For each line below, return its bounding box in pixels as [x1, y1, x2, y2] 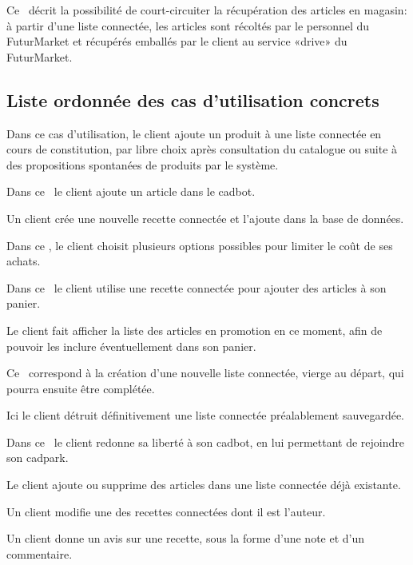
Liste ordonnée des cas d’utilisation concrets [6, 87, 379, 112]
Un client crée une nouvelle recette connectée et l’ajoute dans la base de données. [6, 209, 404, 226]
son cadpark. [6, 449, 69, 466]
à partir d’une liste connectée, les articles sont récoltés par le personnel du [6, 17, 370, 34]
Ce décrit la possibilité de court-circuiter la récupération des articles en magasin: [6, 2, 407, 18]
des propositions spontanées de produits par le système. [6, 156, 279, 173]
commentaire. [6, 545, 73, 562]
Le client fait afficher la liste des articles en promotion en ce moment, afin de [6, 321, 383, 338]
